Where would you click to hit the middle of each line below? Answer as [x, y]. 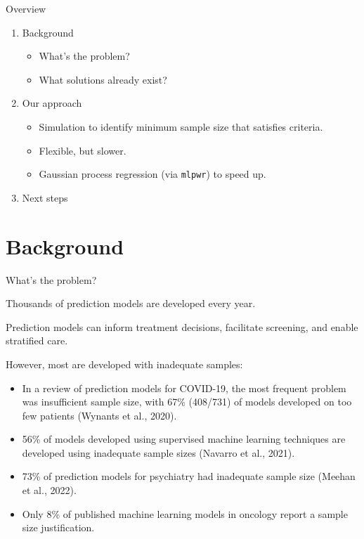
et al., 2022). [49, 490]
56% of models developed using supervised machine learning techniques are [184, 439]
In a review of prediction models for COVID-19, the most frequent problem [184, 388]
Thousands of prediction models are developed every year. [131, 303]
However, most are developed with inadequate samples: [124, 364]
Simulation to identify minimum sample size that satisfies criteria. [181, 126]
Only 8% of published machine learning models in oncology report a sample [185, 513]
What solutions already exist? [103, 79]
